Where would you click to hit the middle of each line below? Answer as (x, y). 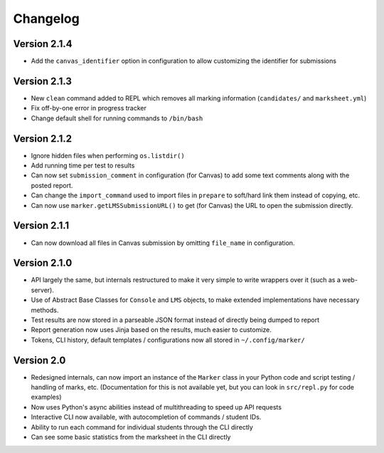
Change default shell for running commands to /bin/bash (117, 118)
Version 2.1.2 (43, 139)
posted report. (52, 185)
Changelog (46, 19)
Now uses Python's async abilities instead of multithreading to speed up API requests (156, 407)
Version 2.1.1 (41, 225)
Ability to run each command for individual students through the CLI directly (142, 427)
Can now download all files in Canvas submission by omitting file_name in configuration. (163, 243)
